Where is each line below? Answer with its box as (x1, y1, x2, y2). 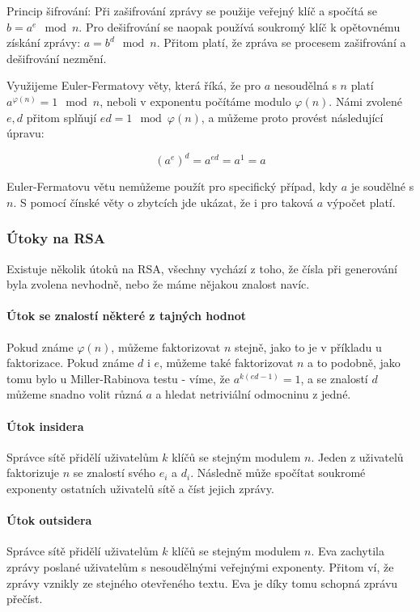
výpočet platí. (326, 193, 396, 210)
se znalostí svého (73, 464, 156, 481)
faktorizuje (6, 464, 60, 481)
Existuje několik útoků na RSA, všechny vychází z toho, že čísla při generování (6, 260, 397, 276)
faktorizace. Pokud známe (6, 354, 134, 371)
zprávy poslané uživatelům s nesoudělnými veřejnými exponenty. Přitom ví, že (6, 558, 394, 575)
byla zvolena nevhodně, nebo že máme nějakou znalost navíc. (6, 276, 310, 293)
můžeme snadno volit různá (6, 386, 142, 403)
